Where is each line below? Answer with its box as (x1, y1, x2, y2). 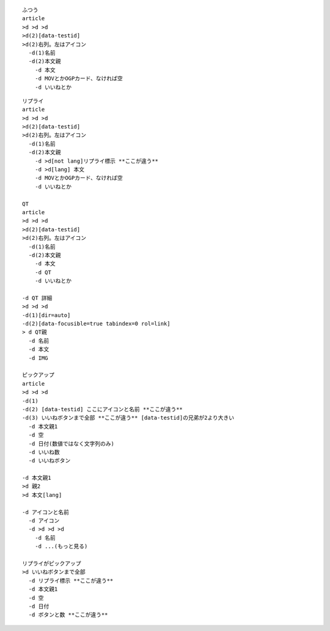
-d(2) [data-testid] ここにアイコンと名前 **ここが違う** (22, 406, 183, 413)
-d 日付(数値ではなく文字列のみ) (28, 440, 115, 447)
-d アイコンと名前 (22, 509, 70, 515)
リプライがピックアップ (22, 560, 81, 567)
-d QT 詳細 (22, 294, 53, 301)
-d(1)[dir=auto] (22, 312, 71, 318)
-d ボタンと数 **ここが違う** (28, 611, 108, 618)
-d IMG (28, 354, 48, 361)
